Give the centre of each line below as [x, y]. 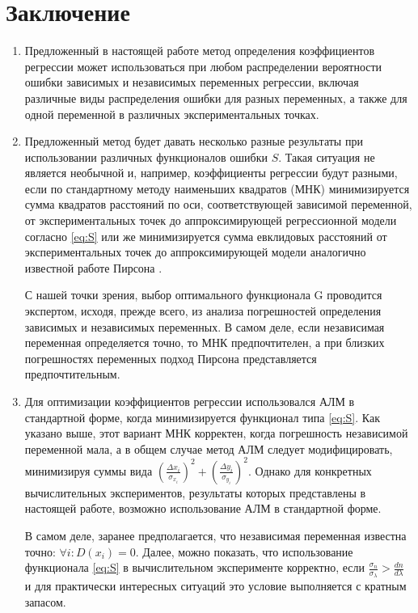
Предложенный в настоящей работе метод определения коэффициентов [200, 51]
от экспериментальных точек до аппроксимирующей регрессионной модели [211, 220]
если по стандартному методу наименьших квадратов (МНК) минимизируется [217, 188]
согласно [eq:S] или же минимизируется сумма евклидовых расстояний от [206, 236]
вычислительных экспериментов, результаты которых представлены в [195, 492]
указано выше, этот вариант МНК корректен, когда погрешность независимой [216, 433]
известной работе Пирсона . [93, 267]
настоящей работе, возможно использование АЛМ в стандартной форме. [203, 508]
